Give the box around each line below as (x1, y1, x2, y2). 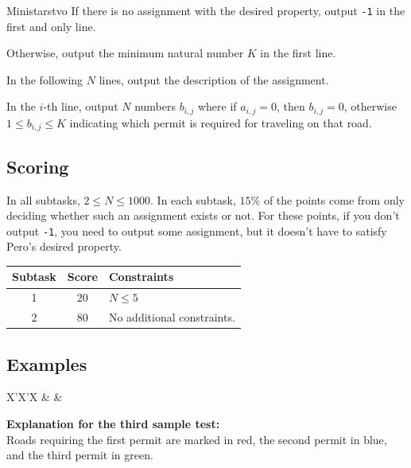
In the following (6, 71, 83, 88)
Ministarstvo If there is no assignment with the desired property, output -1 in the (6, 2, 405, 18)
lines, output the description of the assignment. (99, 71, 329, 88)
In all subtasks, (6, 191, 80, 208)
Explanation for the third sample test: (6, 415, 220, 432)
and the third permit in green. (6, 447, 153, 463)
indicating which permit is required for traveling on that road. (69, 114, 372, 131)
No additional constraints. (108, 309, 235, 326)
